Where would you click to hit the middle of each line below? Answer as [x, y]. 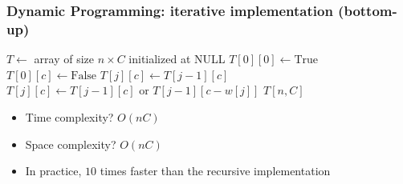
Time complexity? [69, 116]
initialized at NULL [177, 59]
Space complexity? [71, 144]
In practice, [53, 171]
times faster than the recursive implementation [215, 171]
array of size [64, 59]
